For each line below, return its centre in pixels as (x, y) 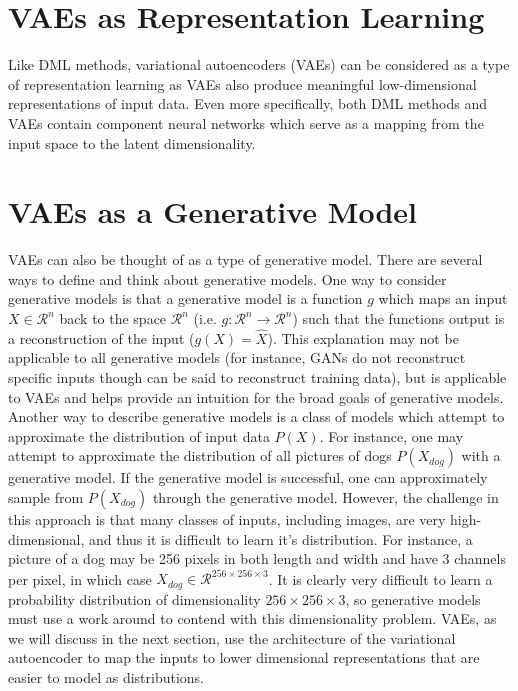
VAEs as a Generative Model (212, 211)
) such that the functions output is (398, 318)
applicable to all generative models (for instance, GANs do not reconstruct (237, 357)
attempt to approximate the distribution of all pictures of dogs (200, 455)
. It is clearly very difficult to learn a (380, 578)
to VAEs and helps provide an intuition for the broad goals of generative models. (256, 396)
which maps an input (443, 298)
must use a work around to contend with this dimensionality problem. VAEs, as (252, 618)
